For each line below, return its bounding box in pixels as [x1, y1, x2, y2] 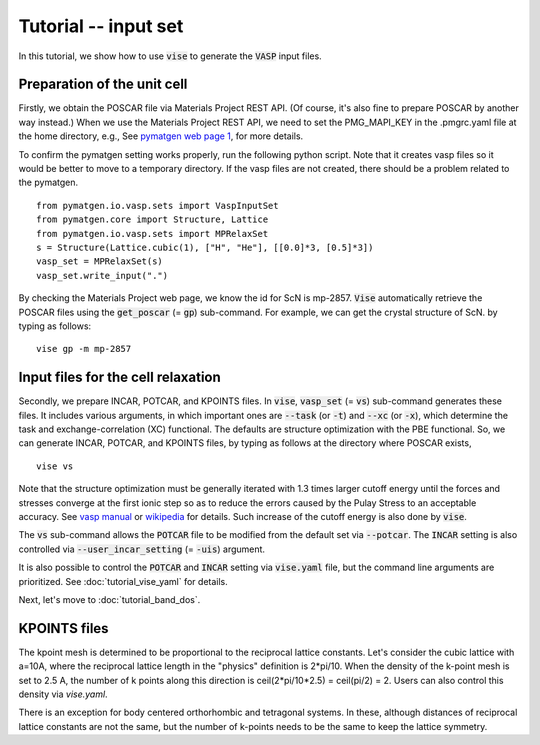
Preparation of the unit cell [18, 76, 188, 93]
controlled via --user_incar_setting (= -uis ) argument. [18, 543, 265, 555]
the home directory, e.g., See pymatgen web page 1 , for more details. [18, 130, 304, 142]
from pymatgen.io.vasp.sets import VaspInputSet [36, 200, 279, 211]
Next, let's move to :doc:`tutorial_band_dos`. [18, 593, 201, 605]
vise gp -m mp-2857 [36, 343, 132, 355]
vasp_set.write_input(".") [36, 270, 169, 281]
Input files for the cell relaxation [18, 369, 222, 386]
